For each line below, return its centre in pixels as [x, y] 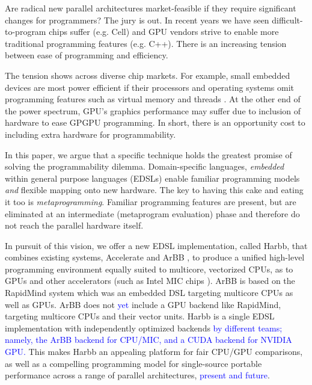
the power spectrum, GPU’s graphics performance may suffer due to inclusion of [153, 110]
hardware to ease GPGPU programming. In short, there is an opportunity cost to [155, 122]
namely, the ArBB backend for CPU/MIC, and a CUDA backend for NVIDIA [148, 340]
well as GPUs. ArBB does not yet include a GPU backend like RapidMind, [143, 304]
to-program [26, 32]
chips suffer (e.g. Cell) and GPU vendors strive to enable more [164, 32]
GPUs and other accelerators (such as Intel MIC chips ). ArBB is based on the [150, 281]
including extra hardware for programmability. [90, 134]
